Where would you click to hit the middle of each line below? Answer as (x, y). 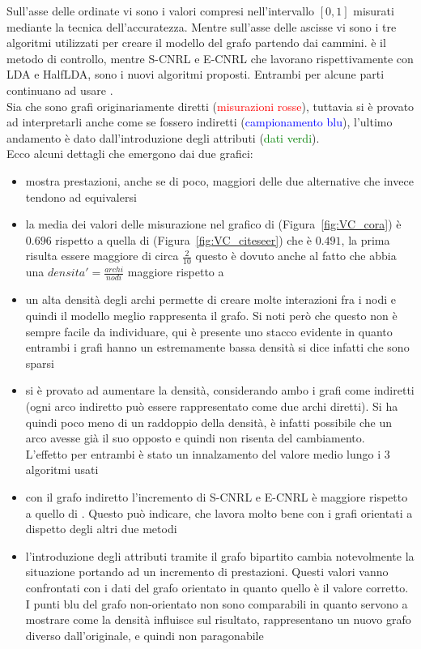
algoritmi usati (62, 470)
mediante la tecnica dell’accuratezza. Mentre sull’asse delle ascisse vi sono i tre (202, 26)
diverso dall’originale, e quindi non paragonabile (145, 635)
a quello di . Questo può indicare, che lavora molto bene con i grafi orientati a (219, 512)
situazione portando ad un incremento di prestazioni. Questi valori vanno (207, 572)
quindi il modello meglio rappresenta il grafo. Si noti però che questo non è (211, 316)
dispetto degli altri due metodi (101, 529)
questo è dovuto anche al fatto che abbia (296, 256)
